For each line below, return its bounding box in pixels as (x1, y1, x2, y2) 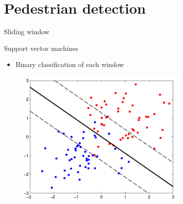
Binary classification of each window (15, 59, 124, 69)
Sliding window (4, 26, 49, 37)
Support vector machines (4, 43, 78, 53)
